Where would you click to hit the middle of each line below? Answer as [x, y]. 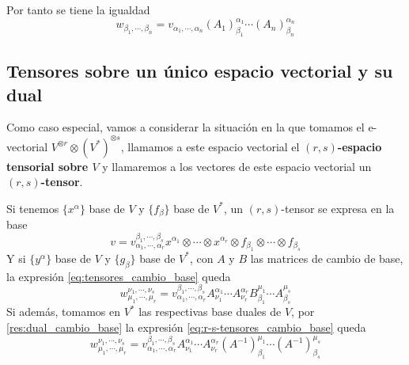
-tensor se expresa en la [338, 208]
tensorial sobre [47, 166]
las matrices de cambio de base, [327, 258]
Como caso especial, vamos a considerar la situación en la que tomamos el [186, 127]
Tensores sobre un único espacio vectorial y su [200, 71]
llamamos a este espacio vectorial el [214, 146]
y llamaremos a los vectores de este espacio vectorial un [237, 166]
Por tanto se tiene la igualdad [78, 10]
